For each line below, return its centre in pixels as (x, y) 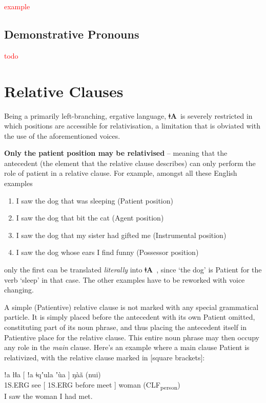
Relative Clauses (64, 91)
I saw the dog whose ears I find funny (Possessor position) (107, 252)
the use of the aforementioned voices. (62, 135)
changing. (19, 290)
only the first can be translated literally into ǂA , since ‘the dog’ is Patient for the (133, 270)
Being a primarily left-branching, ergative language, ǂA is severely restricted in (128, 115)
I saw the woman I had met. (48, 396)
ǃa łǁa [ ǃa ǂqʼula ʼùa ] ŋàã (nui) (53, 374)
